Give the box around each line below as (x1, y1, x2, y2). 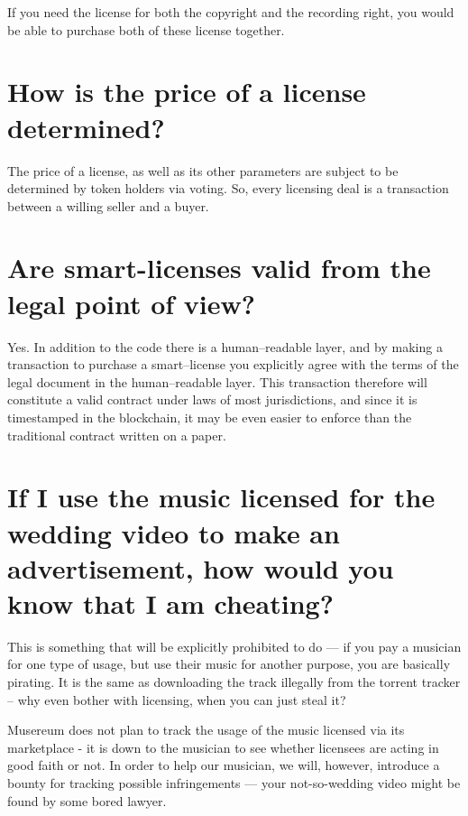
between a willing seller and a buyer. (7, 196, 209, 215)
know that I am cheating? (7, 584, 334, 621)
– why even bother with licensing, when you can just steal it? (7, 690, 346, 709)
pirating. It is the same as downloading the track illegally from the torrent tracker (7, 672, 461, 691)
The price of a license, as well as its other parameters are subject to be (7, 161, 399, 180)
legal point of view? (7, 284, 255, 321)
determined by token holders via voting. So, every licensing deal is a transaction (7, 179, 449, 198)
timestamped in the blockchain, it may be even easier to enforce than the (7, 407, 412, 426)
